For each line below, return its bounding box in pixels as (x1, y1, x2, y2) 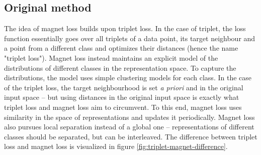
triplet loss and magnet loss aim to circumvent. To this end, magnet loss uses (4, 101, 242, 112)
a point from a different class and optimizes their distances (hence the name (4, 43, 238, 53)
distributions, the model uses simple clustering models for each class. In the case (4, 72, 251, 83)
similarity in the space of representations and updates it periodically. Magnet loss (4, 111, 255, 122)
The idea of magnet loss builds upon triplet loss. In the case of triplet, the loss (4, 23, 246, 34)
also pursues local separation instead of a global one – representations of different (4, 121, 254, 132)
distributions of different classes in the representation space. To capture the (4, 62, 236, 73)
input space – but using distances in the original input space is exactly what (4, 92, 239, 102)
